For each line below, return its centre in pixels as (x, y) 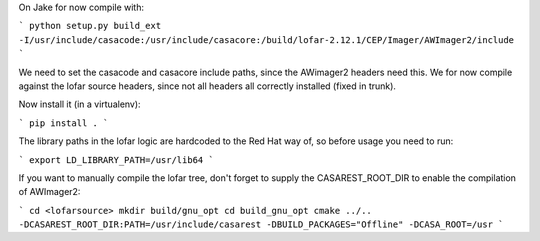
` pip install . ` (63, 123)
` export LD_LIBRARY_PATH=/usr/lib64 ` (116, 159)
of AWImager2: (49, 192)
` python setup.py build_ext (90, 26)
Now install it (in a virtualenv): (79, 104)
